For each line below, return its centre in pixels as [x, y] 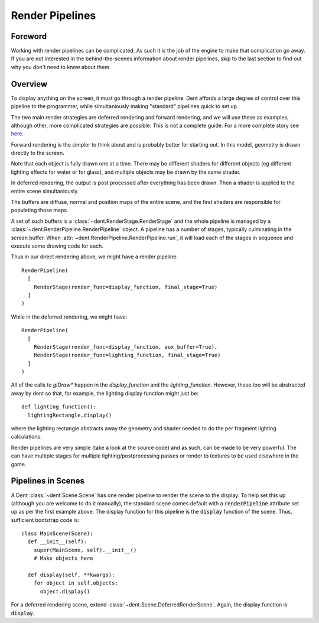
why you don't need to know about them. [61, 67]
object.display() [65, 591]
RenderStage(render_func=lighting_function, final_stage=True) [127, 355]
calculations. [26, 437]
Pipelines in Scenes [48, 481]
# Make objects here [63, 558]
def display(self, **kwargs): [71, 575]
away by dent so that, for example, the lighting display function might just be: [105, 393]
